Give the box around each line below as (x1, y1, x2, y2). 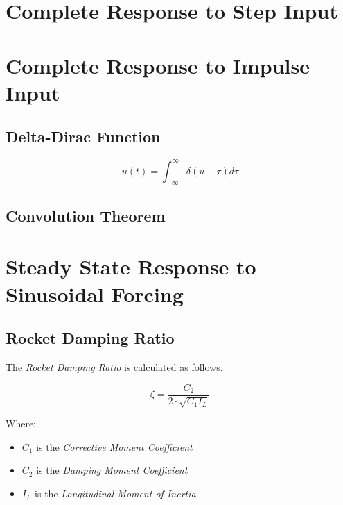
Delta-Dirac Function (6, 126, 161, 147)
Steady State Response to (6, 252, 256, 281)
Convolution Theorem (6, 204, 166, 226)
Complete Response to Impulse (6, 51, 310, 79)
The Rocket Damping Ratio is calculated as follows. (6, 359, 223, 374)
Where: (6, 416, 36, 431)
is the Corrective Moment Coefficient (36, 439, 193, 454)
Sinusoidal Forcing (6, 279, 184, 308)
